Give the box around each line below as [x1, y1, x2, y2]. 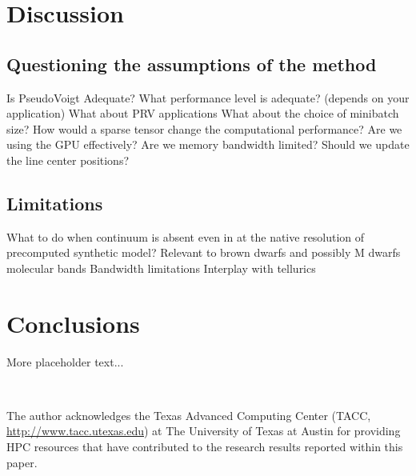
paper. [6, 454, 38, 470]
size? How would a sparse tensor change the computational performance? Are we [6, 120, 402, 137]
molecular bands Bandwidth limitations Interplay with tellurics [6, 259, 316, 276]
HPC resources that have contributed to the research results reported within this [6, 438, 403, 455]
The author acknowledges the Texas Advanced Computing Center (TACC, [6, 406, 371, 423]
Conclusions [6, 306, 140, 339]
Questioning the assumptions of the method [6, 51, 377, 76]
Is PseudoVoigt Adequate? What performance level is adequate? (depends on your [6, 89, 410, 106]
